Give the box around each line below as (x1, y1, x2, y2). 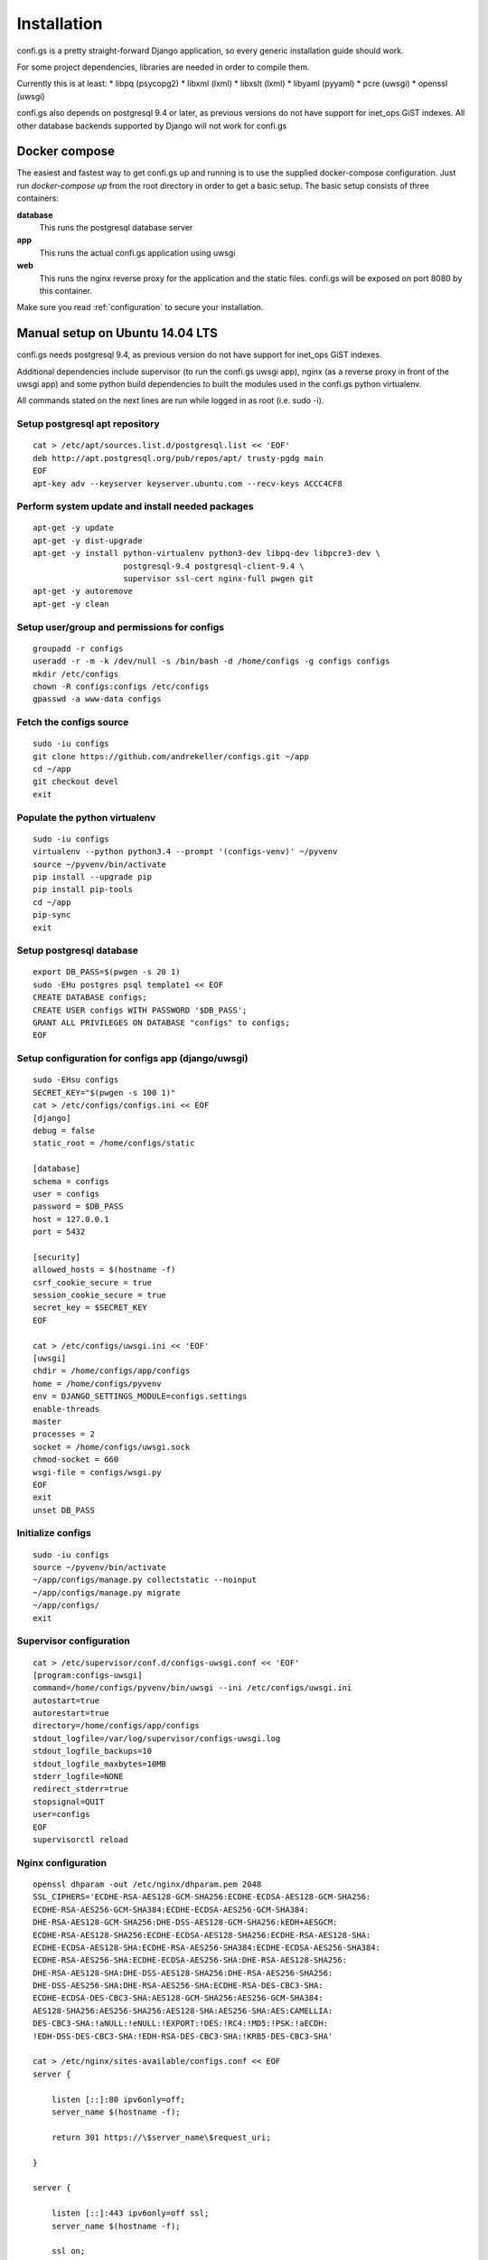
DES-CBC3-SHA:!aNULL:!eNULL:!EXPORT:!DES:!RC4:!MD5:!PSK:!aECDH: (33, 2019, 329, 2029)
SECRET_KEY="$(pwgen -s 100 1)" (33, 1088, 176, 1097)
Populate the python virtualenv (16, 811, 156, 824)
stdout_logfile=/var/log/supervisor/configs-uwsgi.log (33, 1733, 281, 1744)
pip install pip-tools (33, 884, 134, 895)
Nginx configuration (16, 1856, 108, 1869)
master (33, 1416, 62, 1427)
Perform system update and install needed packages (16, 500, 254, 513)
